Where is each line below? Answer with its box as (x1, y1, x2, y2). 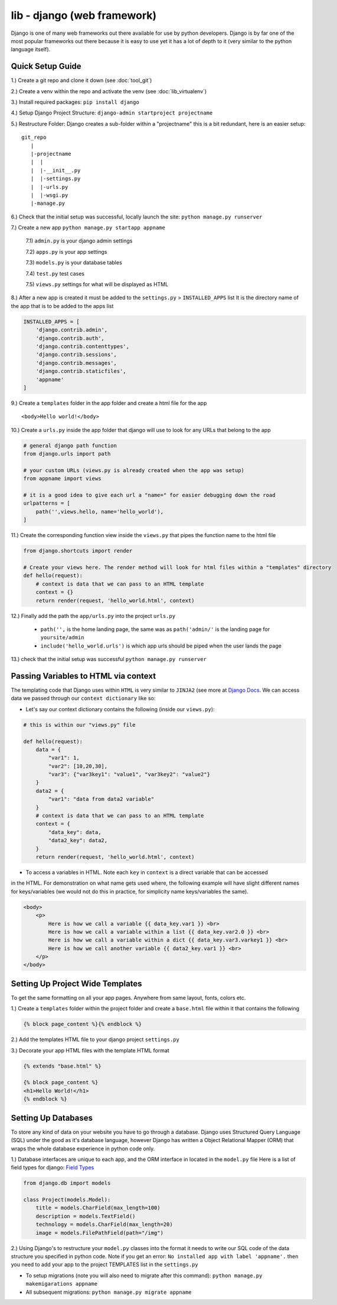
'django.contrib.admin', (35, 326, 108, 333)
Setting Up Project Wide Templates (11, 979, 142, 989)
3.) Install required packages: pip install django (11, 99, 140, 106)
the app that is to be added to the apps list (11, 302, 114, 309)
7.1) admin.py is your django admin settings (25, 237, 133, 244)
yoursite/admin (40, 634, 85, 641)
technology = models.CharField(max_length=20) (35, 1221, 174, 1228)
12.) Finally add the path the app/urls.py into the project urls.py (11, 612, 176, 619)
